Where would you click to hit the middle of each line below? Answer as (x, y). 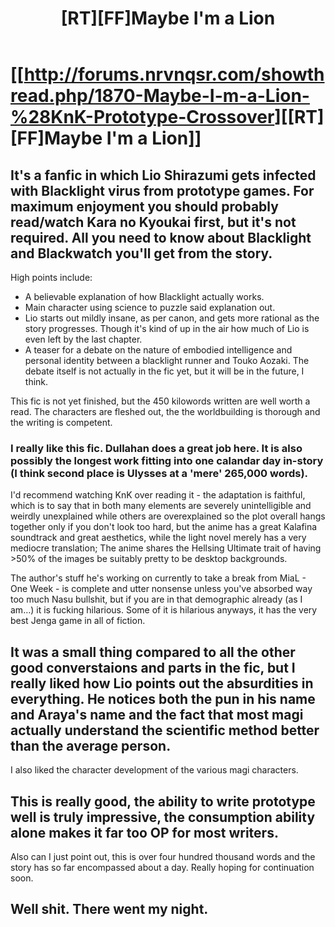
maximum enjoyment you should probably (144, 206)
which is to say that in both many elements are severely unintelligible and (161, 506)
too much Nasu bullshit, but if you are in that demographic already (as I (156, 599)
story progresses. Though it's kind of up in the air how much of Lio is (167, 328)
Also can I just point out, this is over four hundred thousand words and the (163, 856)
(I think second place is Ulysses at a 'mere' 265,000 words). (159, 473)
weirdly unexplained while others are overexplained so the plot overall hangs (168, 516)
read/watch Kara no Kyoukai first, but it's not (153, 222)
